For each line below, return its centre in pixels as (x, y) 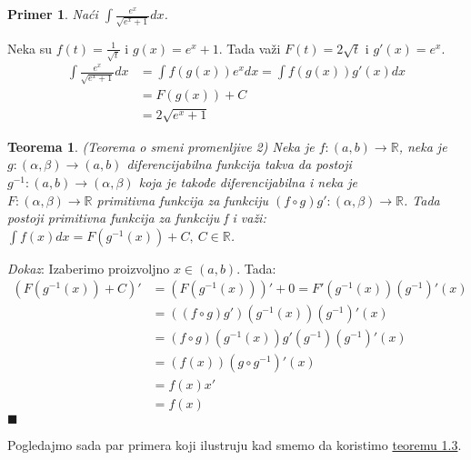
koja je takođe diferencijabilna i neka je (248, 182)
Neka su (30, 48)
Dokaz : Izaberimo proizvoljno (89, 268)
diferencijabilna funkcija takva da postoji (239, 164)
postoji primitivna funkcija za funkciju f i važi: (137, 218)
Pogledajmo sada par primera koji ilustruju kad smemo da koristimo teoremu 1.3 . (235, 444)
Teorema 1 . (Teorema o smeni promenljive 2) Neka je (161, 146)
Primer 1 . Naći (53, 14)
